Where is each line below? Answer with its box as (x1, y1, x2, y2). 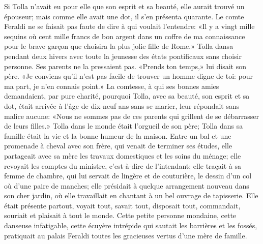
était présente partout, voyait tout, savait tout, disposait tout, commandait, (4, 200, 241, 210)
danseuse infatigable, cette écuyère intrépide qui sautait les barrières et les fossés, (4, 220, 257, 231)
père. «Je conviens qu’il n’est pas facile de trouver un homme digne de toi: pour (4, 71, 253, 81)
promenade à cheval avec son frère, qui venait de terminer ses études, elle (4, 140, 232, 151)
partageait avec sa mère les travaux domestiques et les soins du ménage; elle (4, 150, 241, 161)
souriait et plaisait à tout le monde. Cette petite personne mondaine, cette (4, 210, 237, 221)
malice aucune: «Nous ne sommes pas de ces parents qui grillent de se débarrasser (4, 110, 259, 121)
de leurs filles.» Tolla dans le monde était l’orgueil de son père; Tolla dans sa (4, 120, 243, 131)
